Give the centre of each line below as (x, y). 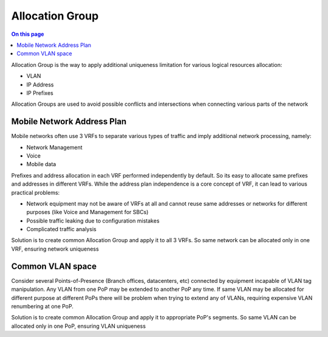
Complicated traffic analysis (61, 229)
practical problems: (36, 192)
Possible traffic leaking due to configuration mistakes (93, 221)
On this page (28, 34)
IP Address (40, 85)
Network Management (54, 147)
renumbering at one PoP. (43, 306)
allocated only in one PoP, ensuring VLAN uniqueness (78, 326)
